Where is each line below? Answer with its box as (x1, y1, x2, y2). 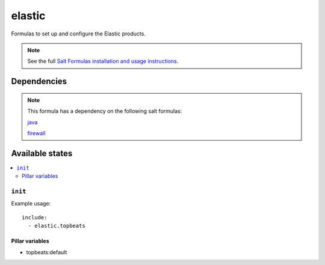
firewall (27, 129, 46, 136)
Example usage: (11, 200, 51, 207)
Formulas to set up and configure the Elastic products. (11, 30, 146, 37)
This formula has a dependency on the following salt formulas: (27, 108, 182, 115)
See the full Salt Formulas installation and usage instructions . (27, 58, 179, 65)
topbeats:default (26, 248, 67, 255)
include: (22, 214, 48, 221)
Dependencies (11, 76, 67, 87)
